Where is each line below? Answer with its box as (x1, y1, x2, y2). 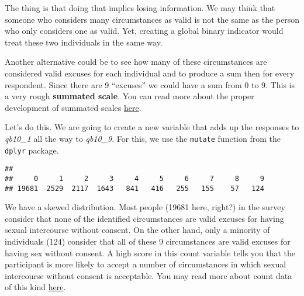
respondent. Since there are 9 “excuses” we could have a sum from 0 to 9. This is (5, 78, 295, 90)
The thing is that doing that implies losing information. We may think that (5, 2, 275, 13)
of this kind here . (5, 281, 66, 293)
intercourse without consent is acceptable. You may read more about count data (5, 269, 292, 281)
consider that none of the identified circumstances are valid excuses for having (5, 212, 284, 224)
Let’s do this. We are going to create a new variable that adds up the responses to (5, 121, 299, 133)
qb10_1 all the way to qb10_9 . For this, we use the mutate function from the (5, 132, 281, 144)
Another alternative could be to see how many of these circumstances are (5, 55, 267, 68)
